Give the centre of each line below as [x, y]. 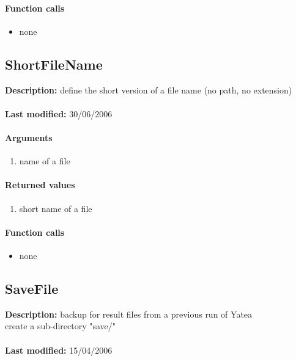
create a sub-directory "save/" [61, 326]
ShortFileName [54, 64]
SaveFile [32, 288]
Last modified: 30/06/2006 [59, 113]
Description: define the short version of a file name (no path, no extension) [149, 89]
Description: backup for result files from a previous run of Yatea [129, 314]
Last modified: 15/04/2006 [59, 350]
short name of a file [56, 208]
